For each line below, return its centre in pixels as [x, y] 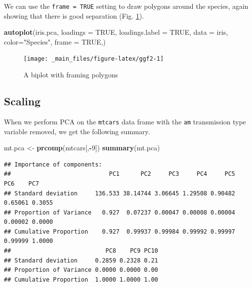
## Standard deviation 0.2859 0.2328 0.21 [81, 260]
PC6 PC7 [22, 183]
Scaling [22, 101]
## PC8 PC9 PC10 [81, 251]
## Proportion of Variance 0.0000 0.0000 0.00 [81, 270]
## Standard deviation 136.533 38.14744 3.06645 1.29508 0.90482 [120, 193]
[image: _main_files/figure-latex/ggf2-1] [94, 59]
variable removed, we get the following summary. [77, 131]
